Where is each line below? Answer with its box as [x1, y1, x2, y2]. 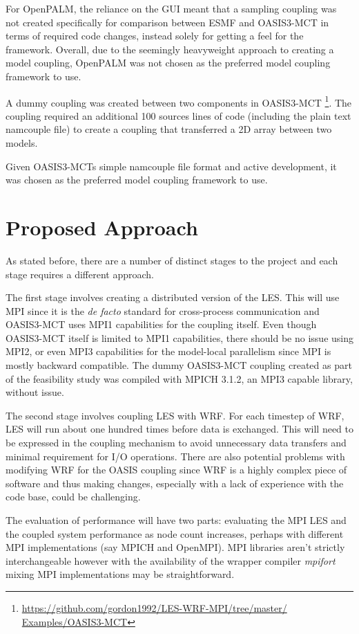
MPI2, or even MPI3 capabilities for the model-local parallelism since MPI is [6, 344, 331, 359]
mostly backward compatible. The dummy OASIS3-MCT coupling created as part [6, 358, 352, 372]
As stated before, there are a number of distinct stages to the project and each [6, 253, 338, 267]
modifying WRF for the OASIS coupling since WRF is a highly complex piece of [6, 462, 347, 477]
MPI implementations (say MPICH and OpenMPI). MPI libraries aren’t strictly [6, 540, 345, 554]
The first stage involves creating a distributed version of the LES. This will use [6, 290, 340, 305]
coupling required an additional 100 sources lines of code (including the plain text [6, 108, 351, 123]
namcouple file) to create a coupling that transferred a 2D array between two [6, 122, 332, 136]
